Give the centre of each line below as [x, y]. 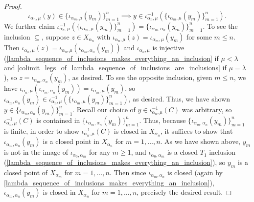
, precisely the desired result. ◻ [184, 192]
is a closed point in [71, 141]
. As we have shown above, [200, 141]
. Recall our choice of [104, 109]
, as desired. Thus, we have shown [179, 98]
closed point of [26, 172]
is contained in [58, 120]
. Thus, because [162, 120]
